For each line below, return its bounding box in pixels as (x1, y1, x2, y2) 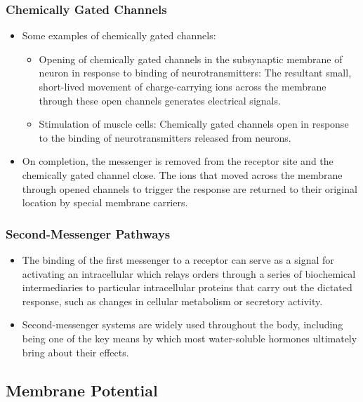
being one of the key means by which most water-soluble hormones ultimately (22, 330, 357, 345)
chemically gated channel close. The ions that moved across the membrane (22, 167, 343, 182)
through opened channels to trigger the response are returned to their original (22, 181, 357, 196)
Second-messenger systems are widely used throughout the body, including (22, 317, 343, 332)
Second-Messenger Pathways (6, 225, 171, 242)
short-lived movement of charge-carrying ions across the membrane (39, 79, 326, 93)
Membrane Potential (6, 379, 158, 401)
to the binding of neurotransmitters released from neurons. (39, 130, 291, 145)
